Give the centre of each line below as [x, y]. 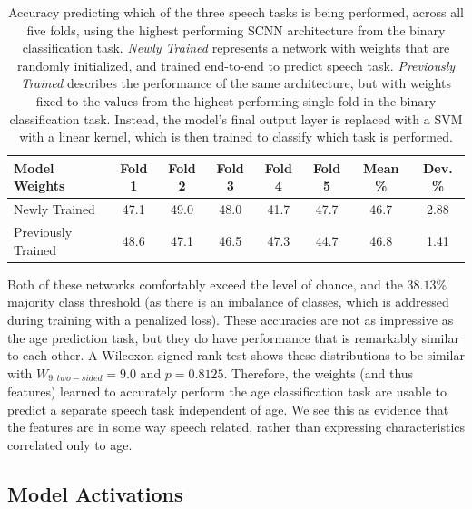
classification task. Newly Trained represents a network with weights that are [236, 48]
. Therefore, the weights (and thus [319, 372]
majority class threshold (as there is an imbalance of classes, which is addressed [228, 302]
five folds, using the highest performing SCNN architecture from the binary [236, 29]
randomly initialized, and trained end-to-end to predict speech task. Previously [236, 65]
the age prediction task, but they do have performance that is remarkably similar [233, 337]
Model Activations [95, 493]
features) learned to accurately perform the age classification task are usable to [227, 392]
